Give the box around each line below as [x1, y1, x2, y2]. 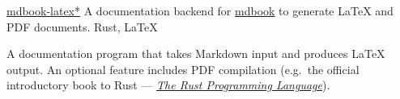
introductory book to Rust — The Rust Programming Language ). [6, 76, 330, 93]
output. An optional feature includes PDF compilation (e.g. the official [6, 60, 360, 77]
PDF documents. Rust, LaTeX [6, 18, 158, 35]
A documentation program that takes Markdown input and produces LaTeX [6, 45, 385, 62]
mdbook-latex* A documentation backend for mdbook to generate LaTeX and [6, 2, 394, 19]
